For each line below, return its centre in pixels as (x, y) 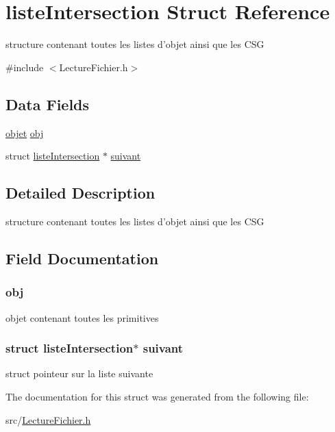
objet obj (25, 132)
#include (25, 67)
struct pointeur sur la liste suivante (79, 373)
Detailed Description (80, 193)
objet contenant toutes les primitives (82, 317)
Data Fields (48, 104)
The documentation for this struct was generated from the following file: (157, 396)
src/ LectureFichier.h (48, 419)
